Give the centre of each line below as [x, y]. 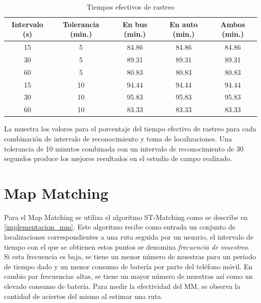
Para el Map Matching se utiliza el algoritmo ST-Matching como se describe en [126, 217]
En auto [183, 24]
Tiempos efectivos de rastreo [130, 7]
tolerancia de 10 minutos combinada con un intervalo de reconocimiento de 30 [124, 148]
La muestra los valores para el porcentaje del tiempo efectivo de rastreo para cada [130, 129]
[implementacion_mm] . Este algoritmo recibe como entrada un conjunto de [120, 227]
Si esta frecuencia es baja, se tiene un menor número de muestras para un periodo [130, 256]
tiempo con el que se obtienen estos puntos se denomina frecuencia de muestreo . [127, 246]
